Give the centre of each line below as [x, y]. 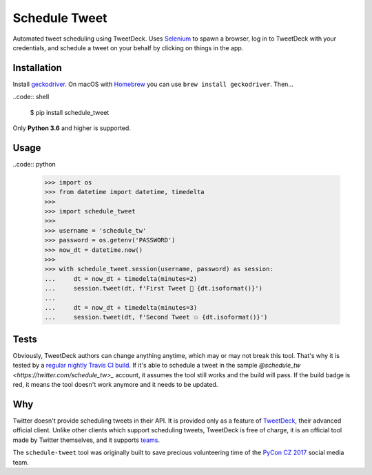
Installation [37, 68]
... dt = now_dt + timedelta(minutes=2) [121, 278]
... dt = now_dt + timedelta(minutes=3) [121, 307]
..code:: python [34, 164]
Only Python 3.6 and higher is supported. [72, 128]
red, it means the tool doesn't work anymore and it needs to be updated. [115, 385]
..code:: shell [31, 97]
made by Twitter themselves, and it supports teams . [86, 440]
